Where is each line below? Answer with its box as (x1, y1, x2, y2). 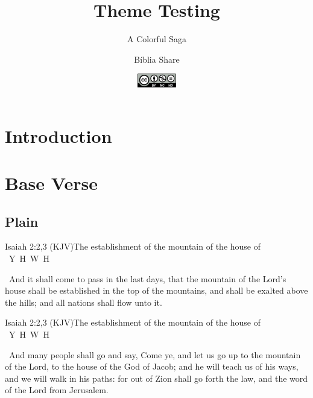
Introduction (5, 123, 112, 148)
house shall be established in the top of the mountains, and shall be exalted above (5, 284, 308, 297)
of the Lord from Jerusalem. (5, 384, 109, 396)
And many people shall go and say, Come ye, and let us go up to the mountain (8, 348, 301, 361)
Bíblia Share (134, 52, 180, 65)
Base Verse (5, 171, 98, 195)
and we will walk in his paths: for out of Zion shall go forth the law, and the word (5, 371, 308, 384)
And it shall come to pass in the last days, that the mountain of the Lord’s (8, 272, 286, 285)
